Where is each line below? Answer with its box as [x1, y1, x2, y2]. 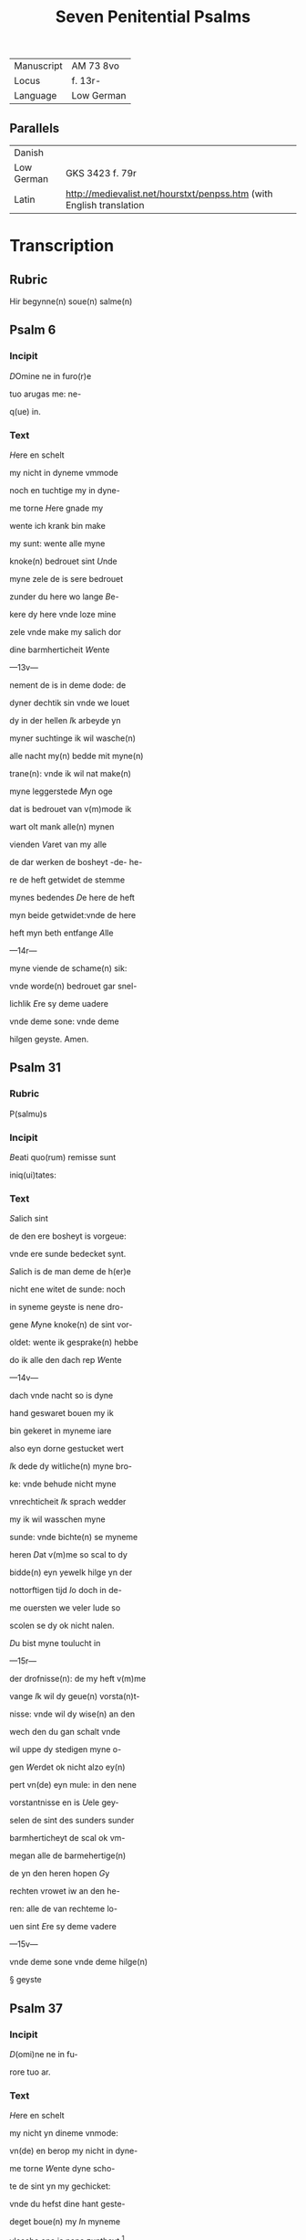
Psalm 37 [9, 2001, 64, 2016]
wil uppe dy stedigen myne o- [9, 1744, 122, 1755]
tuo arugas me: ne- [9, 388, 82, 399]
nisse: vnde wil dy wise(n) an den [9, 1708, 135, 1719]
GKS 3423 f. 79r [65, 167, 137, 179]
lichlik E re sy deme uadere [9, 998, 109, 1009]
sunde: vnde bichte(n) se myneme [9, 1532, 138, 1543]
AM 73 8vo [71, 59, 120, 72]
